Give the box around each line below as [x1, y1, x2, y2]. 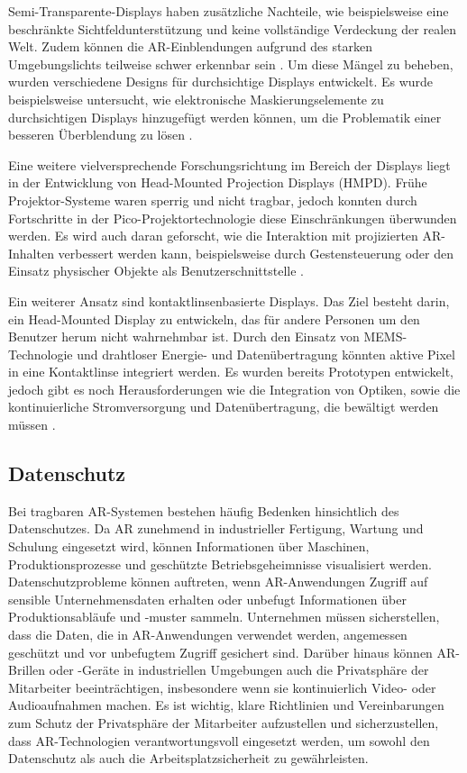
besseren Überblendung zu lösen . [8, 125, 193, 144]
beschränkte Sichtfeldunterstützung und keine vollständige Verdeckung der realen [8, 19, 457, 38]
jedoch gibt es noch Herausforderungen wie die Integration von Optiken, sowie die [8, 379, 461, 398]
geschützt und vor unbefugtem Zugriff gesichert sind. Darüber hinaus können [8, 642, 433, 661]
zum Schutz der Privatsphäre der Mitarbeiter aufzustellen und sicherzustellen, [8, 713, 439, 732]
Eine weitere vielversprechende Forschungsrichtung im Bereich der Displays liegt [8, 155, 451, 174]
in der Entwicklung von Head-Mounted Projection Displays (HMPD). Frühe [8, 173, 427, 192]
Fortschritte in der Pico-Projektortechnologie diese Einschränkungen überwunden [8, 208, 457, 227]
